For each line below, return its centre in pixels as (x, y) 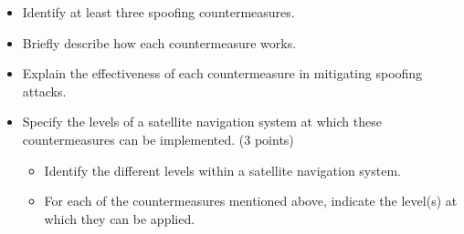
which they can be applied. (120, 218)
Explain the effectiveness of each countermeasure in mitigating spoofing (222, 73)
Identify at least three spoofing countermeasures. (158, 12)
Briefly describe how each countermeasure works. (159, 42)
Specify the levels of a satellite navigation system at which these (202, 122)
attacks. (44, 91)
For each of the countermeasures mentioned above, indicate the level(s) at (251, 201)
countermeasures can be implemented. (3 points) (158, 139)
